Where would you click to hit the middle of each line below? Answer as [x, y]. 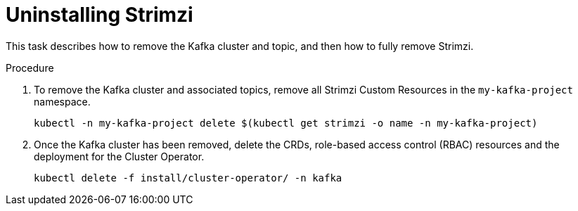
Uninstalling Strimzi [99, 15]
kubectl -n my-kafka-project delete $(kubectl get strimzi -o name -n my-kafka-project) [286, 123]
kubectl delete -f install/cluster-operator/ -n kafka [188, 178]
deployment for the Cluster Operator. [119, 156]
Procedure [30, 68]
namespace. [62, 101]
